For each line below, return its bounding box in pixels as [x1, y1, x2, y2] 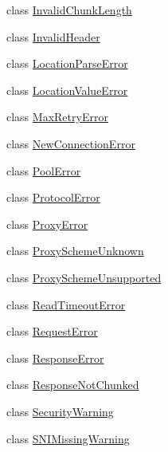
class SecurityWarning [6, 403, 114, 419]
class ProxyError [6, 215, 88, 232]
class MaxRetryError [6, 108, 108, 125]
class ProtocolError [6, 189, 100, 206]
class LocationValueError [6, 81, 128, 98]
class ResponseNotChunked [6, 376, 139, 393]
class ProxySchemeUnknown [6, 242, 144, 259]
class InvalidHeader [6, 28, 100, 45]
